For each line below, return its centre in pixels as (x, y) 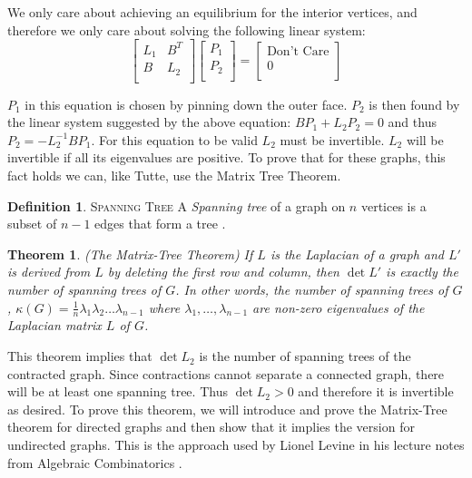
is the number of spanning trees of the (305, 356)
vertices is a (393, 205)
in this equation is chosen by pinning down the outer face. (186, 104)
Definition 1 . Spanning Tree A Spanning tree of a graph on (177, 205)
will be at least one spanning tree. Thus (118, 391)
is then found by (414, 104)
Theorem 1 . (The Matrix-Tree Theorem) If (130, 254)
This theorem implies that (80, 356)
